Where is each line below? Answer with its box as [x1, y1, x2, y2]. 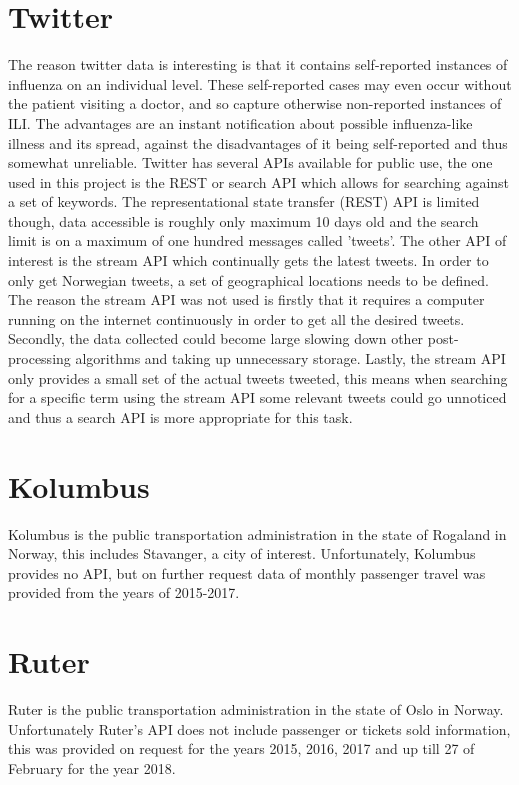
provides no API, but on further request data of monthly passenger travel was [8, 562, 486, 583]
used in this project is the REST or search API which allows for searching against [8, 171, 510, 192]
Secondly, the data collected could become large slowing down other [8, 328, 424, 349]
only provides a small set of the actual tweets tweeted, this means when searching [8, 367, 508, 388]
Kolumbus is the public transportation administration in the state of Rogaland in [8, 523, 507, 544]
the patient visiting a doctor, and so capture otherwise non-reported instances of [8, 93, 502, 114]
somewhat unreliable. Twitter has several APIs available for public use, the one [8, 152, 493, 173]
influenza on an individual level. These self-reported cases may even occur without [8, 73, 512, 94]
